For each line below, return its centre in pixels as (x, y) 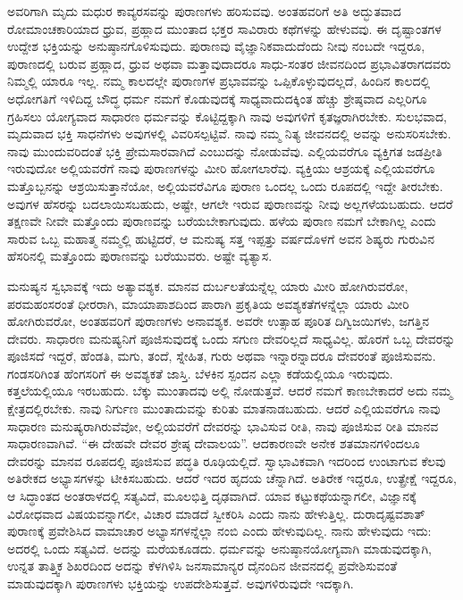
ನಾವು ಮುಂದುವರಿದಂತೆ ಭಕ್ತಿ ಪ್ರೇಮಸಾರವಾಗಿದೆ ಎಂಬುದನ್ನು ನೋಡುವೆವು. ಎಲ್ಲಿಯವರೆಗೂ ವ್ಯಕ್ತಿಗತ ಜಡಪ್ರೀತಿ (225, 150)
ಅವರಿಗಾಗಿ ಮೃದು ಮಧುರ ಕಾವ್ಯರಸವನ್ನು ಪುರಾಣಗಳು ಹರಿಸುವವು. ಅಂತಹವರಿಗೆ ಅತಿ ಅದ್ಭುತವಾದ (204, 11)
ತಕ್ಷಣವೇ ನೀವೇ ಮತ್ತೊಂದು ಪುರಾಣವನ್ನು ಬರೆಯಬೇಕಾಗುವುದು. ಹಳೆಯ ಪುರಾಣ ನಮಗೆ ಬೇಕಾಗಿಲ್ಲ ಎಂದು (222, 221)
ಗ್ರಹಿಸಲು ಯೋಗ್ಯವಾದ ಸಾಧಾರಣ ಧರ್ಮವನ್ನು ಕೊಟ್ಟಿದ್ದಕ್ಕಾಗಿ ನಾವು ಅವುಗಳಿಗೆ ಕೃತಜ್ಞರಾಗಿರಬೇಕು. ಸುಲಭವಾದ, (227, 116)
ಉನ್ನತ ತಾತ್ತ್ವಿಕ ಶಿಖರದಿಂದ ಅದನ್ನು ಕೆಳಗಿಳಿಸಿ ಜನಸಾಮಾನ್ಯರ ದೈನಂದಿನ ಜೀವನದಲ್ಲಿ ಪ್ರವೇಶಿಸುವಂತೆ (202, 566)
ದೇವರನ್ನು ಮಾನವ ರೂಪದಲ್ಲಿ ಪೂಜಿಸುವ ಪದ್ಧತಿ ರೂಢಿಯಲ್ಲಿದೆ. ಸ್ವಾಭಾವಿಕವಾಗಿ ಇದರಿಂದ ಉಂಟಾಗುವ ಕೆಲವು (227, 460)
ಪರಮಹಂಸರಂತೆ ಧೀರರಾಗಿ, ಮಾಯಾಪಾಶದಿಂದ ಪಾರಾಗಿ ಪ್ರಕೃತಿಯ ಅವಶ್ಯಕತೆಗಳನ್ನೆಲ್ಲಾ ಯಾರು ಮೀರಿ (208, 303)
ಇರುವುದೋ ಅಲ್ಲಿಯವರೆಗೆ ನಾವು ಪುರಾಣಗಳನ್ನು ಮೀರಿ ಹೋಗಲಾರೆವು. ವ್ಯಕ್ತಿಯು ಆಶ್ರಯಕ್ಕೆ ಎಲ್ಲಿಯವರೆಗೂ (221, 168)
